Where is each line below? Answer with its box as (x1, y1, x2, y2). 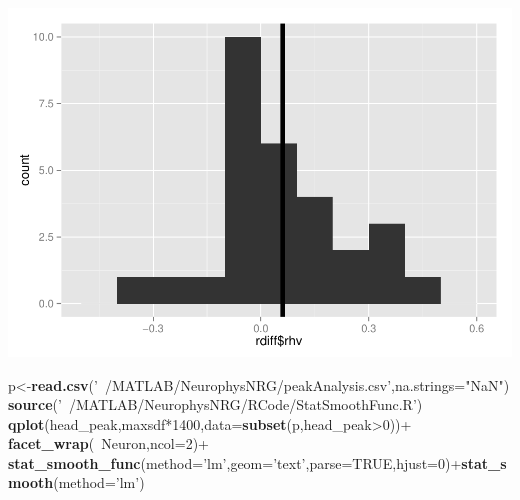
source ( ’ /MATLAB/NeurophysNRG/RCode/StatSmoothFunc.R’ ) (8, 394, 423, 415)
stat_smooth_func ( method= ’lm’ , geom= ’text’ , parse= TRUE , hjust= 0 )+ (8, 452, 462, 473)
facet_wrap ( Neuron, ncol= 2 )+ (8, 433, 210, 454)
